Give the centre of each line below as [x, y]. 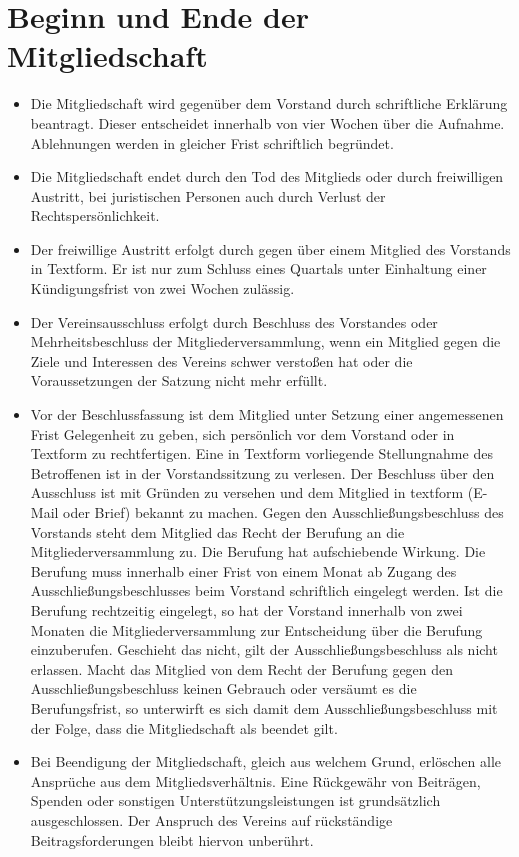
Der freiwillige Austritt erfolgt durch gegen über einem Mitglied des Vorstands [270, 248]
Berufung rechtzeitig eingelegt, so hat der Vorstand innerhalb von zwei [246, 609]
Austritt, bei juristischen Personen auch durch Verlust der [208, 195]
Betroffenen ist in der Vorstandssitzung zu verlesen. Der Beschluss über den [262, 472]
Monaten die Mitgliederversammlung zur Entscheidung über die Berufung [256, 629]
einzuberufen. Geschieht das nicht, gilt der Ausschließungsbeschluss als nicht [264, 649]
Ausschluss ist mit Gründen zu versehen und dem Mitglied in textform [247, 492]
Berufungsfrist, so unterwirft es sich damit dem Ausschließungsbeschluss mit [264, 707]
